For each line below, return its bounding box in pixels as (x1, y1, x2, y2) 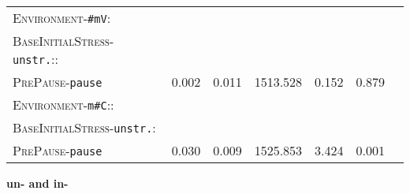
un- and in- (6, 175, 69, 191)
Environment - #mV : (13, 9, 111, 27)
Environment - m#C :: (13, 95, 114, 114)
